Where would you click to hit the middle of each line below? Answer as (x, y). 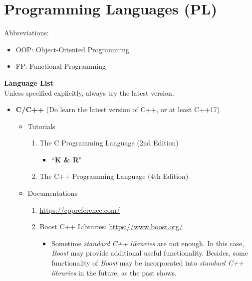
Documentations (53, 193)
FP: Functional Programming (61, 66)
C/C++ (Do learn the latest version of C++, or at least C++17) (118, 109)
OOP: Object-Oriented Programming (73, 49)
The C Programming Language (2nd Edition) (109, 143)
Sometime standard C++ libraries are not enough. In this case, (148, 243)
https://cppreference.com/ (80, 210)
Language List (29, 82)
